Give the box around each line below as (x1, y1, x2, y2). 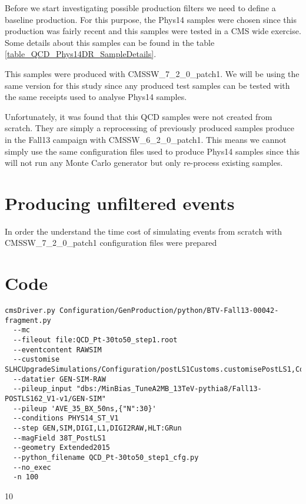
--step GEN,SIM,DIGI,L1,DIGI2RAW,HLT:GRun (13, 424, 182, 433)
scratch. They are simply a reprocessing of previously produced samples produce (5, 122, 294, 134)
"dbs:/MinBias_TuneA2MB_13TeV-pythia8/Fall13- (76, 385, 262, 393)
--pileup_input (13, 385, 72, 393)
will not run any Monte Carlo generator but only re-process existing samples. (5, 156, 283, 169)
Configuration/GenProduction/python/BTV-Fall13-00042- (59, 306, 279, 315)
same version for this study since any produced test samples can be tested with (5, 79, 290, 91)
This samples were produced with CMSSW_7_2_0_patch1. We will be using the (5, 67, 300, 79)
